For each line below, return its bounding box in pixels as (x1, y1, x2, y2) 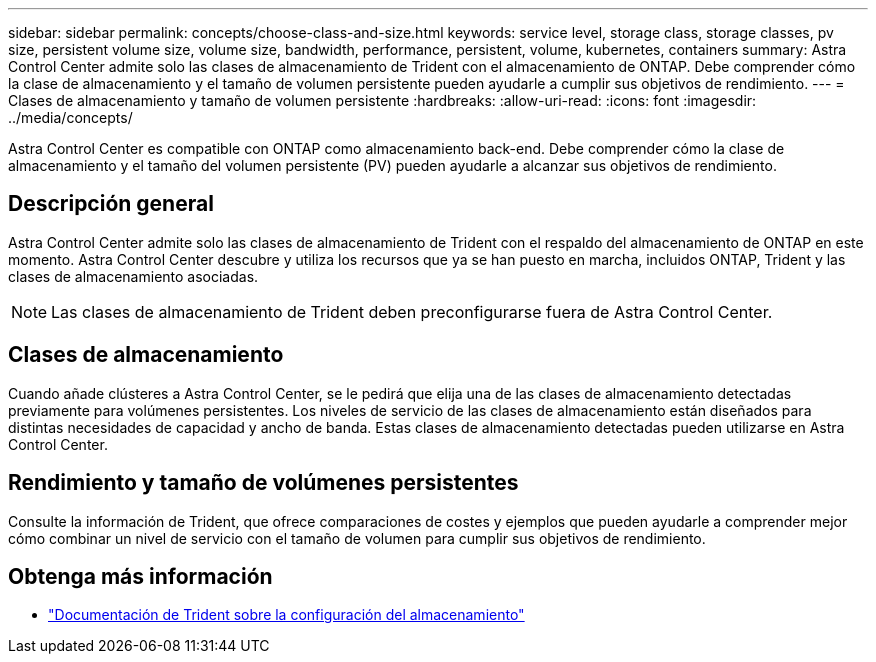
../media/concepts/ (8, 109, 133, 126)
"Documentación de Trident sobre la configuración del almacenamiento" (48, 606, 525, 624)
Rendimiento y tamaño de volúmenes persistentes (8, 470, 519, 496)
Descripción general (8, 191, 214, 217)
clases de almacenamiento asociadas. (8, 267, 259, 285)
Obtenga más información (8, 563, 273, 589)
